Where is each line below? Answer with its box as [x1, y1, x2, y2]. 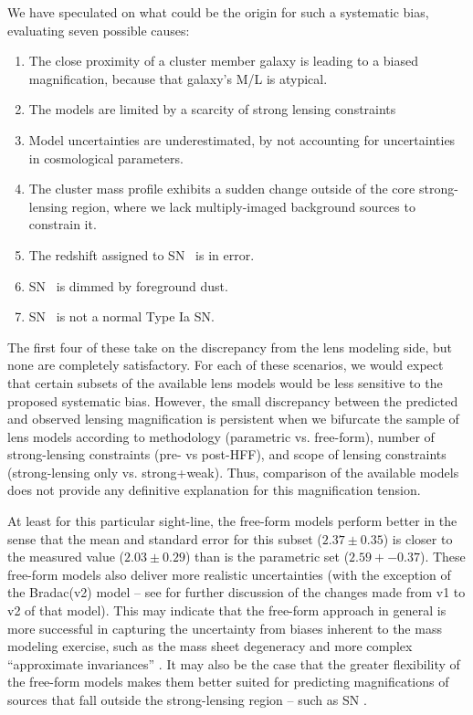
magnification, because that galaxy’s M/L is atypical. [28, 68, 328, 88]
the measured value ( [7, 547, 125, 566]
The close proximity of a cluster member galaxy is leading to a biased [28, 51, 419, 70]
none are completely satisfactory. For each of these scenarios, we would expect [7, 355, 444, 374]
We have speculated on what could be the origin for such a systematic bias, [7, 3, 429, 21]
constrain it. [28, 215, 97, 234]
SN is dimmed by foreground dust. [28, 276, 228, 295]
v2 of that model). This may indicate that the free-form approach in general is [7, 601, 447, 620]
